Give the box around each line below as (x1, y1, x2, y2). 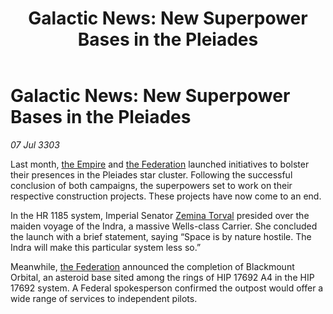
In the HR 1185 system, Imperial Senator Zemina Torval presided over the (10, 209, 310, 221)
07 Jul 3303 (10, 138, 60, 151)
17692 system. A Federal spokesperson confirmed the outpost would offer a (10, 282, 324, 294)
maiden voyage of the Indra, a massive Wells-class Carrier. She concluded (10, 220, 318, 232)
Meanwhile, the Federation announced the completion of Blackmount (10, 260, 295, 272)
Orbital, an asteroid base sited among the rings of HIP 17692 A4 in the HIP (10, 271, 315, 283)
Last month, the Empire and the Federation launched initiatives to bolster (10, 158, 310, 170)
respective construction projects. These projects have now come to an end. (10, 190, 322, 202)
